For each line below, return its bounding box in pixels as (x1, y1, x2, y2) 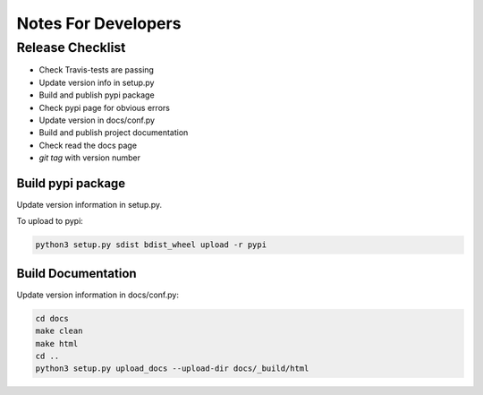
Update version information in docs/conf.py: (16, 289, 179, 300)
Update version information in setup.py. (16, 200, 163, 210)
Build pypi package (16, 176, 126, 191)
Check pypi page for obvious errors (38, 102, 170, 113)
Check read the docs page (38, 140, 138, 150)
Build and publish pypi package (38, 90, 156, 100)
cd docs (35, 313, 69, 323)
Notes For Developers (16, 13, 182, 33)
